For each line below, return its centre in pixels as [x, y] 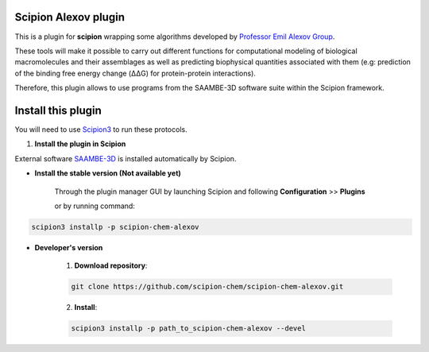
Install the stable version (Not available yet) [108, 173]
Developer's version [69, 247]
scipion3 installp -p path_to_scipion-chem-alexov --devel [188, 329]
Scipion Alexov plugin [70, 17]
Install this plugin [58, 110]
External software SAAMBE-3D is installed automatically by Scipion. [126, 158]
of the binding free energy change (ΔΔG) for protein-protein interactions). [135, 73]
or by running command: [95, 206]
